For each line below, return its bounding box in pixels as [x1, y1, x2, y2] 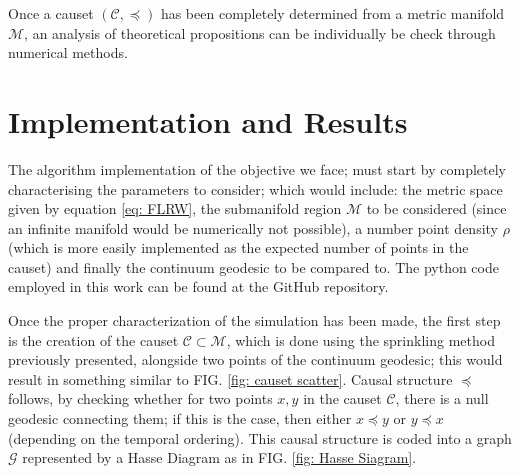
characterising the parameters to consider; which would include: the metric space [8, 178, 503, 199]
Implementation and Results [8, 100, 408, 141]
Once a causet [8, 3, 94, 23]
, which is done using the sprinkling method [226, 329, 495, 350]
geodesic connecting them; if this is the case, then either [8, 408, 352, 429]
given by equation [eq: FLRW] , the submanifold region [8, 198, 342, 219]
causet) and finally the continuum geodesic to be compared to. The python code [8, 256, 499, 277]
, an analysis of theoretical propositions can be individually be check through [24, 22, 496, 43]
